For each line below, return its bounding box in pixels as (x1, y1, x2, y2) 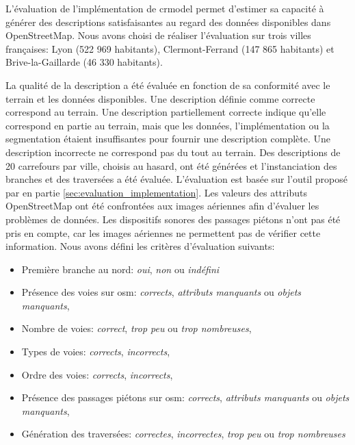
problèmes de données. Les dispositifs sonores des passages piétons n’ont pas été (5, 212, 341, 226)
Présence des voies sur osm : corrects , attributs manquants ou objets (21, 285, 302, 299)
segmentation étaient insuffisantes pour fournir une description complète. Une (5, 131, 330, 146)
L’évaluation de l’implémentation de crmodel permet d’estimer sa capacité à (5, 1, 324, 15)
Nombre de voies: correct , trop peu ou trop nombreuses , (21, 321, 252, 335)
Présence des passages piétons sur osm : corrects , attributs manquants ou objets (21, 390, 350, 405)
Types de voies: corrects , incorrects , (21, 344, 170, 359)
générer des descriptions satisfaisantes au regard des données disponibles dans (5, 14, 331, 29)
